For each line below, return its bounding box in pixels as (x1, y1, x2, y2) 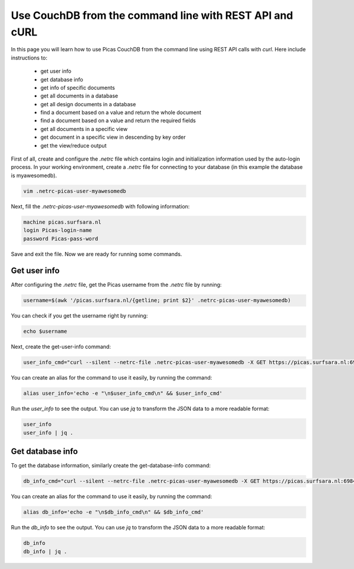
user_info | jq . (23, 429, 74, 436)
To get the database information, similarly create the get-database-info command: (11, 462, 211, 469)
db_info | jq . (23, 548, 67, 555)
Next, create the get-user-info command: (11, 343, 112, 351)
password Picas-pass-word (23, 235, 99, 242)
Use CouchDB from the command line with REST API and (11, 9, 293, 22)
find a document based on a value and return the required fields (40, 117, 196, 124)
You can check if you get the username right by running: (11, 312, 148, 319)
